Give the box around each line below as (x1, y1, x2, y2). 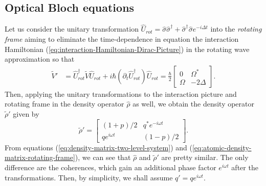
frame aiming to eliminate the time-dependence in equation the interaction (5, 34, 239, 44)
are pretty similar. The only (161, 152, 249, 163)
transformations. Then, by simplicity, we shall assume (5, 172, 173, 182)
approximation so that (5, 54, 75, 64)
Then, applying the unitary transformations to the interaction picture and (5, 88, 237, 99)
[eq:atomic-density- (192, 142, 252, 152)
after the (231, 162, 258, 173)
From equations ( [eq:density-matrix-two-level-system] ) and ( (5, 142, 192, 152)
